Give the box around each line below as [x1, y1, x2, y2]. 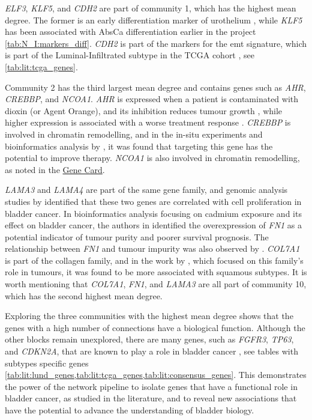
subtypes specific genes [5, 356, 89, 369]
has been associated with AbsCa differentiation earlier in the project [5, 25, 256, 38]
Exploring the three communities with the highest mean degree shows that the [5, 309, 293, 322]
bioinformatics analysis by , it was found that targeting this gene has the [5, 139, 273, 152]
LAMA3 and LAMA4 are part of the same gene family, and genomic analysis [5, 183, 288, 196]
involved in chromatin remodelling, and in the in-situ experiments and [5, 127, 263, 140]
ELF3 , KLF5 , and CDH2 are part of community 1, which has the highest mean [5, 2, 296, 14]
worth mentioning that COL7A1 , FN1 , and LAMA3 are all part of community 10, [5, 278, 307, 290]
